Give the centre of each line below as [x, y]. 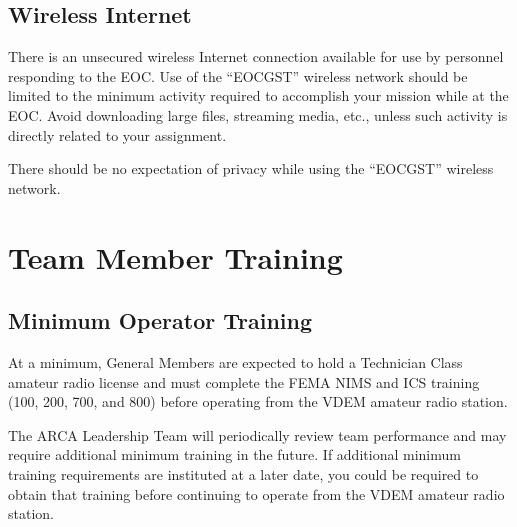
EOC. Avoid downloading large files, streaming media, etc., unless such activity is [258, 114]
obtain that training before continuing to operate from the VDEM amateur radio [256, 493]
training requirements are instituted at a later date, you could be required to [243, 473]
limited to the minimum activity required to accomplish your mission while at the [258, 95]
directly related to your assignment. [117, 134]
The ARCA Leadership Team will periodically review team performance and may [257, 434]
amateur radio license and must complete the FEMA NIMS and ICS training [244, 381]
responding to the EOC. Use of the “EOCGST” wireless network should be [238, 75]
